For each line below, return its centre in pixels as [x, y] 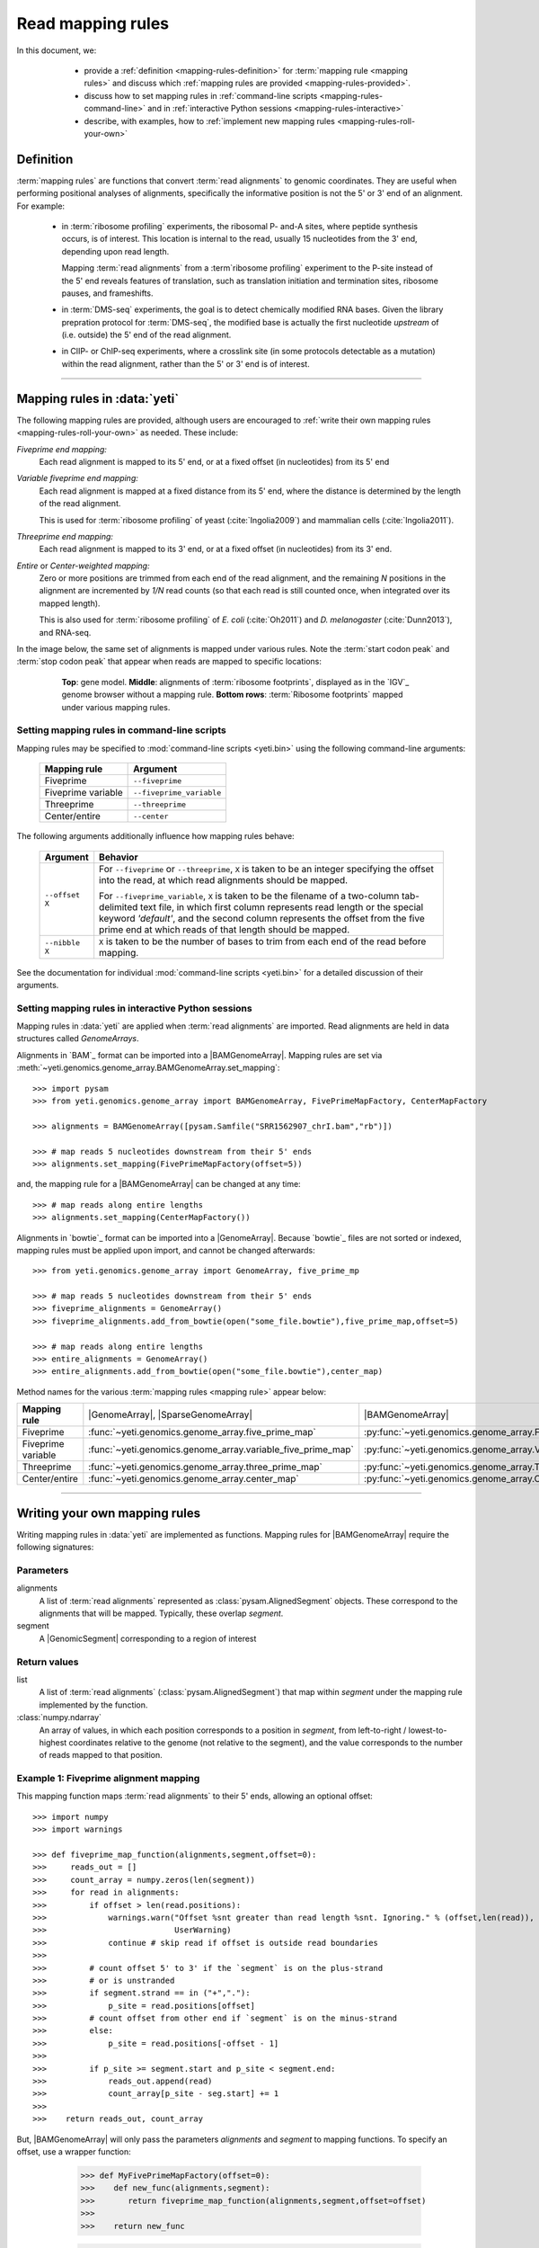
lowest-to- [428, 1730]
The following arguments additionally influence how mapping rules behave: [156, 836]
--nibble [62, 943]
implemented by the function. [93, 1705]
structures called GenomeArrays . [78, 1039]
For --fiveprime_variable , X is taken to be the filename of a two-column [249, 896]
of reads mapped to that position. [101, 1755]
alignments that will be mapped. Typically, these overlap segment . [161, 1613]
